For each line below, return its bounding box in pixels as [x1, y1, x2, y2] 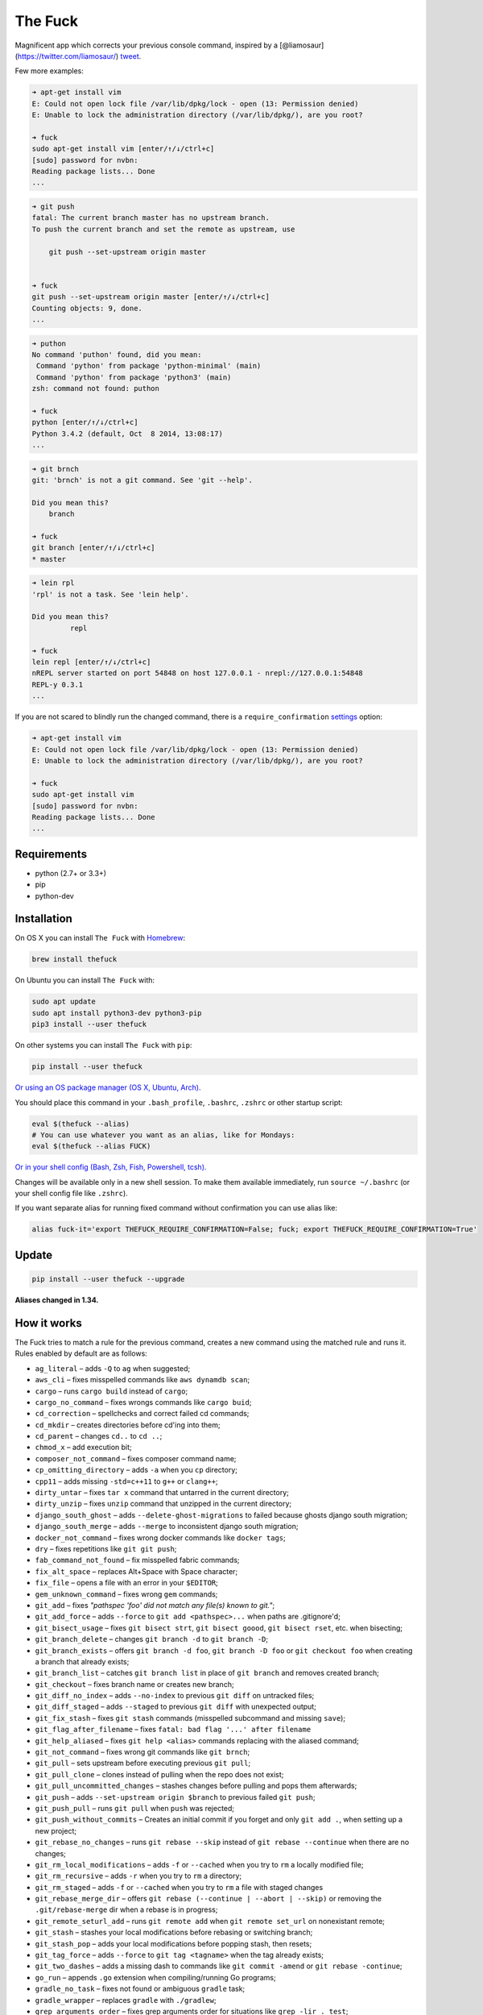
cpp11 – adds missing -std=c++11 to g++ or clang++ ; [35, 1476, 219, 1486]
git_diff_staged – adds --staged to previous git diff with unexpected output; [35, 1701, 317, 1712]
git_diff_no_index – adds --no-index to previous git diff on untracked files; [35, 1691, 315, 1701]
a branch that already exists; [35, 1656, 130, 1666]
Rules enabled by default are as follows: [14, 1348, 148, 1358]
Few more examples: [14, 66, 84, 76]
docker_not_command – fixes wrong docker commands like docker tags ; [35, 1532, 286, 1543]
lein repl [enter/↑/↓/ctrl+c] [31, 658, 151, 667]
